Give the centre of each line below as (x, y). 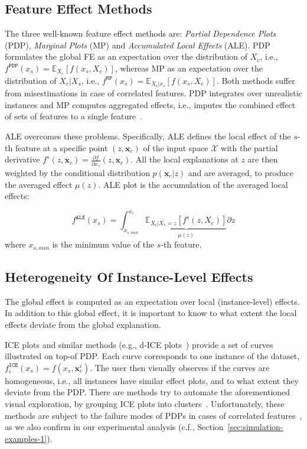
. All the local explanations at (184, 159)
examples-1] (26, 438)
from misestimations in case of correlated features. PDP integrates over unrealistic (153, 93)
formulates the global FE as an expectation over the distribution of (126, 56)
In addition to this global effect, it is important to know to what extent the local (151, 313)
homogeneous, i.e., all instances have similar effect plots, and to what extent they (152, 380)
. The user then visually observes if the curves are (180, 367)
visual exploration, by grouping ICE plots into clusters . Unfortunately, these (145, 403)
